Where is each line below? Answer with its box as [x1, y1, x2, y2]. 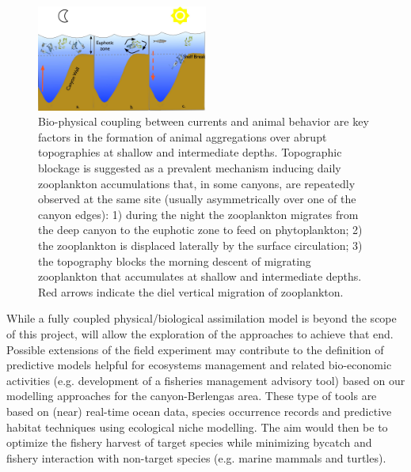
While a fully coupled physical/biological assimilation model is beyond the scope [6, 310, 397, 327]
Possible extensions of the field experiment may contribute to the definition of [6, 341, 384, 357]
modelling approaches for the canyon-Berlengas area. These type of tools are [6, 387, 377, 404]
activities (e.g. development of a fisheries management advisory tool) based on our [6, 372, 405, 388]
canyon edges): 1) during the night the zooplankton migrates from [38, 206, 359, 222]
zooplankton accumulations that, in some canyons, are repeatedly [38, 175, 356, 191]
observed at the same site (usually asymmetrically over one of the [38, 191, 356, 207]
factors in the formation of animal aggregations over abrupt [38, 128, 327, 145]
